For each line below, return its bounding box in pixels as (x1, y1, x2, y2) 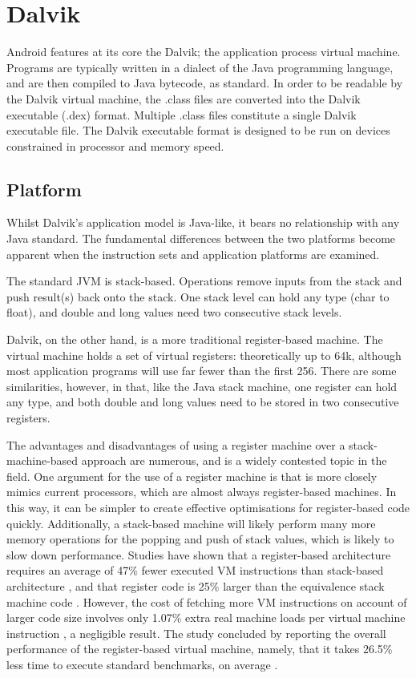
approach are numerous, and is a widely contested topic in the (81, 452, 387, 469)
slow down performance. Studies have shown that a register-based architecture (6, 546, 391, 563)
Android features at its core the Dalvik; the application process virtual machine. (6, 43, 401, 60)
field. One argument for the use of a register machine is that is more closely (6, 467, 378, 484)
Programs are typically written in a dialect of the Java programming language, (6, 59, 394, 75)
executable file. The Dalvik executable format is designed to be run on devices (6, 122, 390, 139)
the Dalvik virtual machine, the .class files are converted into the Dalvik (6, 90, 361, 107)
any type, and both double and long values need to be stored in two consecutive (6, 393, 399, 410)
